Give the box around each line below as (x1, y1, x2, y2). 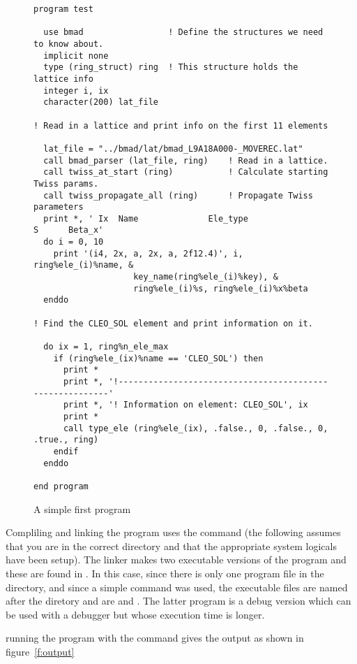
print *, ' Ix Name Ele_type (43, 213, 248, 224)
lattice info (33, 73, 93, 84)
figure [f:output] (6, 644, 75, 658)
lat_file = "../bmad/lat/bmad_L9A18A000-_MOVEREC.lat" (43, 143, 303, 154)
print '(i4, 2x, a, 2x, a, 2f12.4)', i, (53, 248, 243, 259)
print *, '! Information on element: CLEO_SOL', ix (63, 400, 308, 410)
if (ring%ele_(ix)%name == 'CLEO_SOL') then (53, 353, 264, 363)
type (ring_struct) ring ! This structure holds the (43, 62, 298, 73)
